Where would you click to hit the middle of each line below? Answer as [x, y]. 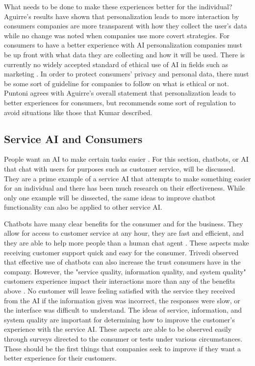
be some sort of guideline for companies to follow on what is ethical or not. [116, 83]
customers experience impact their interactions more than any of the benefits [120, 281]
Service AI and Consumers [73, 138]
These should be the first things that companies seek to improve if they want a [123, 348]
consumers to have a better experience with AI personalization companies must [123, 45]
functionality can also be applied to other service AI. [83, 207]
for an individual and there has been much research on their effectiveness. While [125, 188]
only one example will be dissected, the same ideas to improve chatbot [110, 197]
